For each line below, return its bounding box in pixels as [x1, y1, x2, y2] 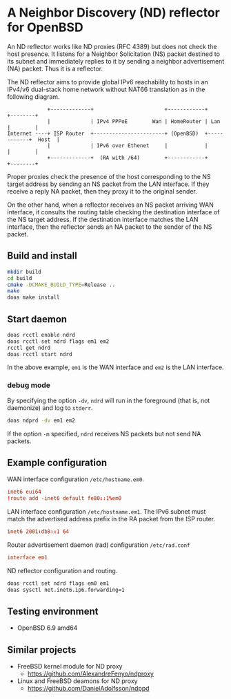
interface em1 [7, 554, 48, 561]
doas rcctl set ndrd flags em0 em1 [7, 579, 110, 587]
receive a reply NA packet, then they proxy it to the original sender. [7, 187, 198, 195]
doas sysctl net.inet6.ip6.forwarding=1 [7, 586, 125, 593]
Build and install [7, 250, 77, 262]
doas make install [7, 294, 60, 301]
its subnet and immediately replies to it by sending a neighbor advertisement [7, 57, 225, 65]
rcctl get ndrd [7, 344, 51, 351]
